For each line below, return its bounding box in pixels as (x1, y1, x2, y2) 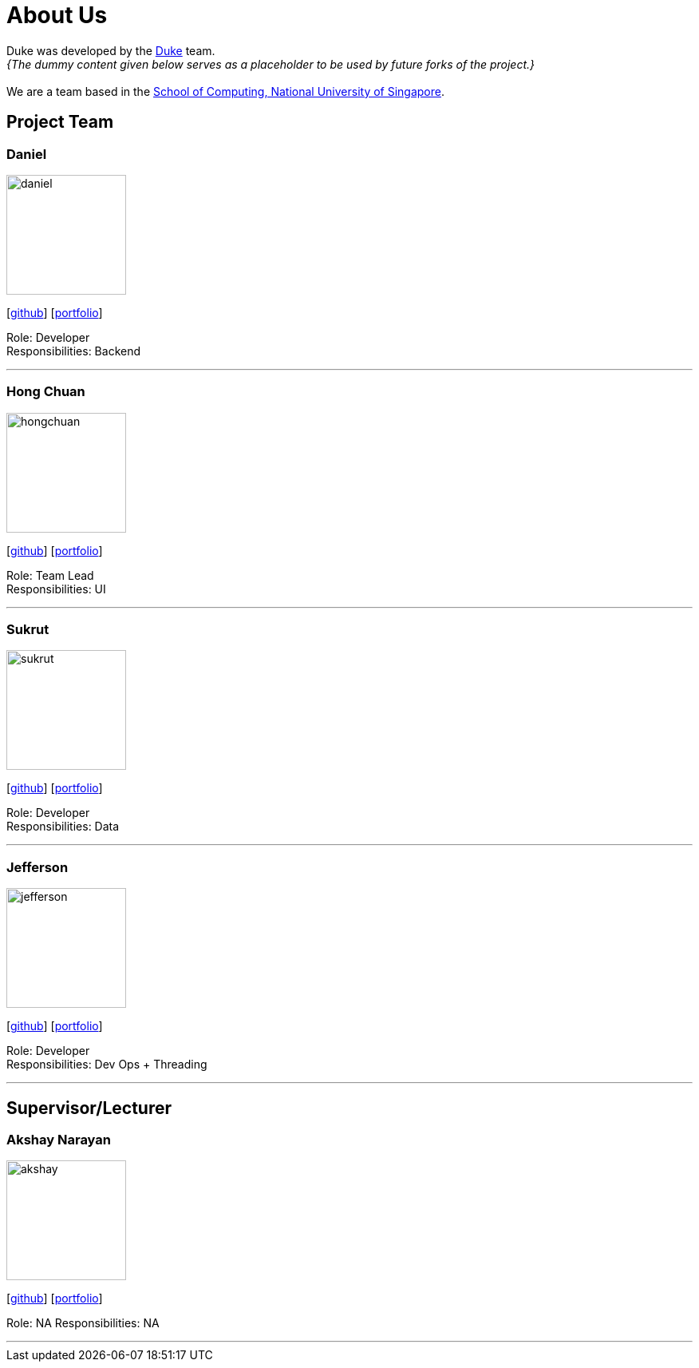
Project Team (6, 112, 114, 133)
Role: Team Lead (6, 568, 94, 582)
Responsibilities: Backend (6, 343, 141, 358)
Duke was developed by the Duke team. (6, 43, 215, 57)
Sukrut (6, 621, 49, 638)
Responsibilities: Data (6, 819, 120, 834)
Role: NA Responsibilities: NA (6, 1316, 160, 1330)
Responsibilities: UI (6, 581, 106, 596)
